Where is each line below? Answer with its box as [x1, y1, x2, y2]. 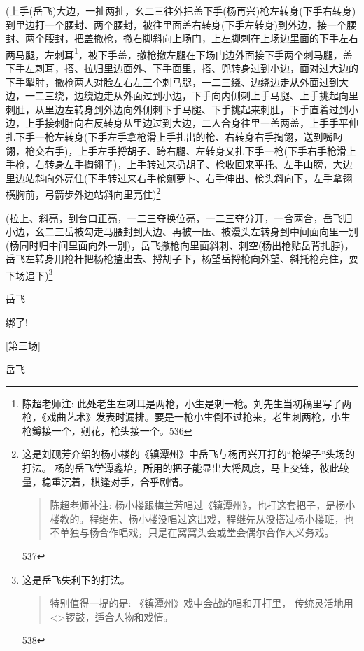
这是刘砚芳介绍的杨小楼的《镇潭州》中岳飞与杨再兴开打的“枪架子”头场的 [22, 447, 356, 461]
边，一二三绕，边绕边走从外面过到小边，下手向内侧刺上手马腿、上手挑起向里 [6, 88, 358, 103]
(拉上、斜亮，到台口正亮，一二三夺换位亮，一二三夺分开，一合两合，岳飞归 [6, 210, 353, 225]
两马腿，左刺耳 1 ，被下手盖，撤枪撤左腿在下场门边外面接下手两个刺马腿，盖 [6, 45, 353, 62]
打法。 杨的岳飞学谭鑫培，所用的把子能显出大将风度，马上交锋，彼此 [22, 461, 339, 475]
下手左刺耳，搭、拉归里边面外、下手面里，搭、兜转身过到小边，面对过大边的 [6, 61, 358, 76]
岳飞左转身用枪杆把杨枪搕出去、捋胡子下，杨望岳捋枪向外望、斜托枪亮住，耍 [6, 251, 358, 266]
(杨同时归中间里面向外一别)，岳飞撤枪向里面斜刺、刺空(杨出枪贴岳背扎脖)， [6, 237, 354, 252]
